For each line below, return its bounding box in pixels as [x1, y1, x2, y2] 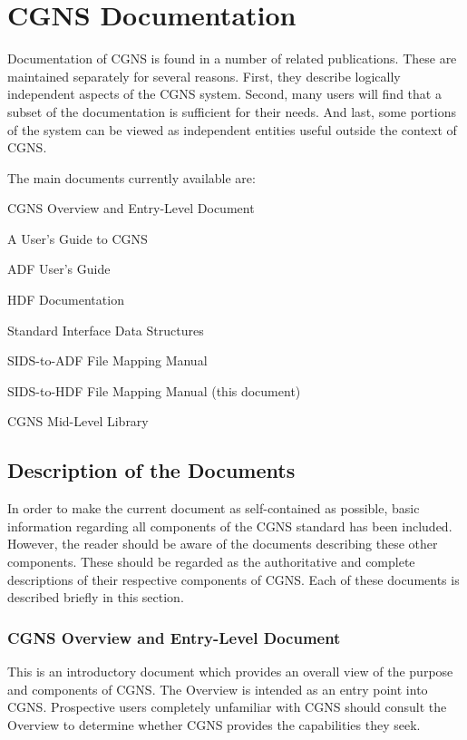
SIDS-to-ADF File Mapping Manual [7, 351, 208, 370]
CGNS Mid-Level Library [7, 412, 149, 431]
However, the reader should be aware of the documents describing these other [7, 534, 438, 553]
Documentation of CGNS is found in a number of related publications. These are [7, 49, 457, 68]
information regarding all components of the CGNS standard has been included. [7, 516, 452, 535]
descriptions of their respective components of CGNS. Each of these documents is [7, 570, 460, 589]
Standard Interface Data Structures [7, 320, 204, 339]
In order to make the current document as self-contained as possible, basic [7, 499, 420, 518]
